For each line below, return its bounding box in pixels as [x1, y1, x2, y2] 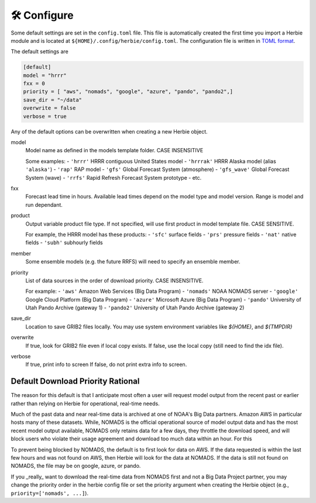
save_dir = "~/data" [23, 97, 82, 103]
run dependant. [25, 201, 63, 208]
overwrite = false [23, 105, 76, 111]
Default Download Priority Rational [11, 377, 140, 386]
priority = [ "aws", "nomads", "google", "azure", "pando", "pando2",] [23, 88, 233, 95]
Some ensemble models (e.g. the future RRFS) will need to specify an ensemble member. [25, 258, 241, 265]
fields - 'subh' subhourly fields [25, 239, 103, 246]
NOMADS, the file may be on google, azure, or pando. [11, 463, 141, 470]
